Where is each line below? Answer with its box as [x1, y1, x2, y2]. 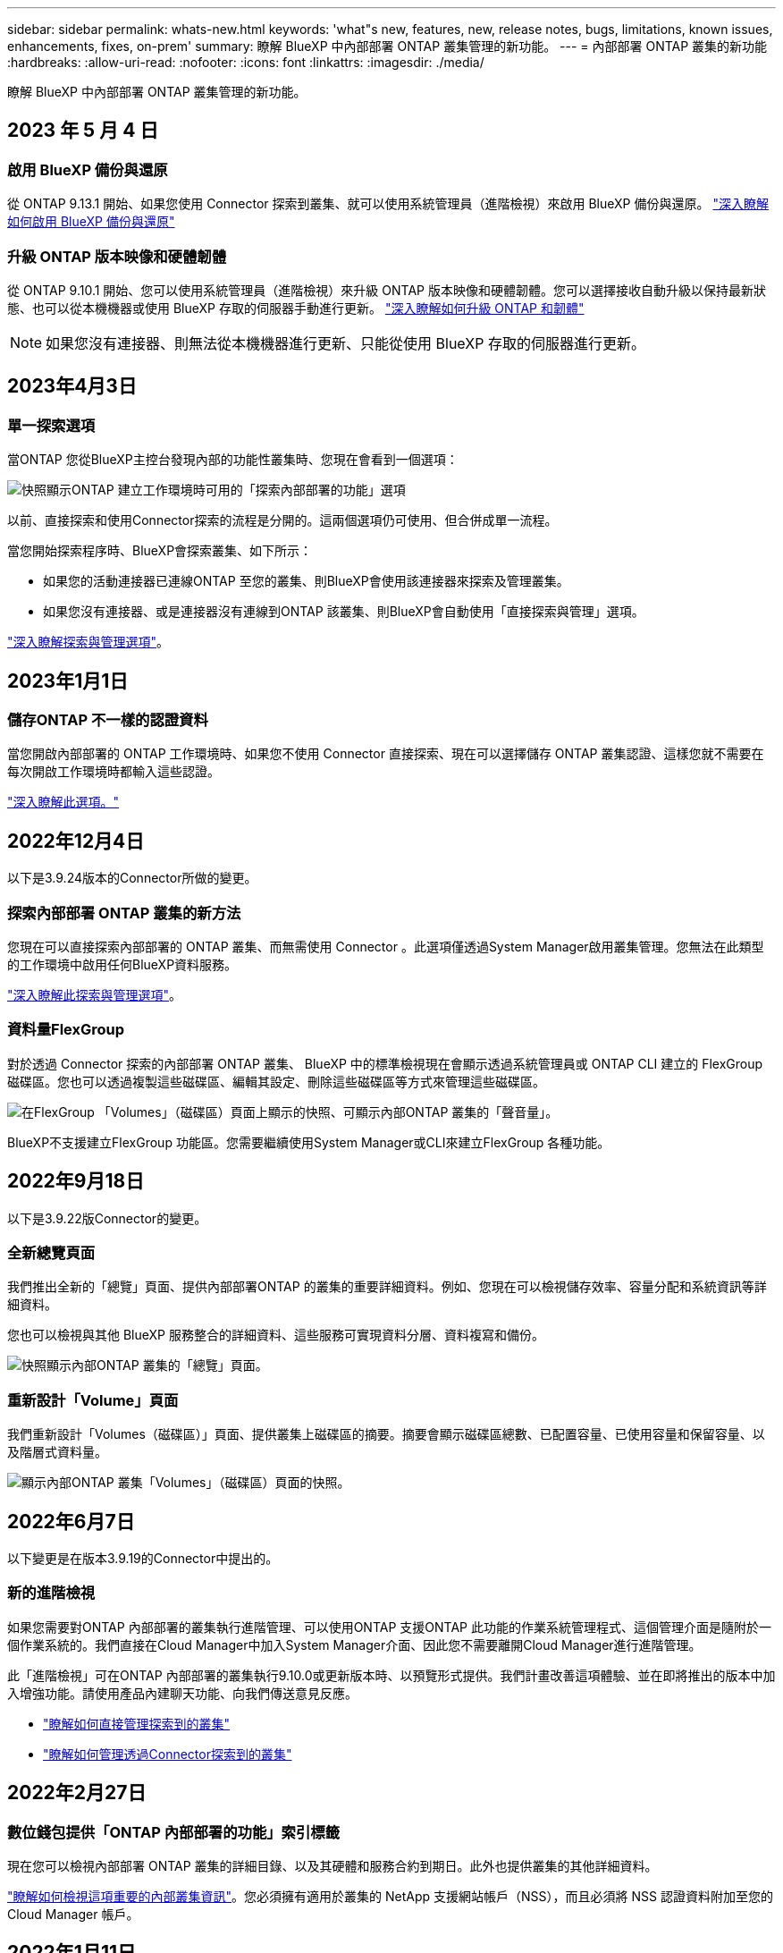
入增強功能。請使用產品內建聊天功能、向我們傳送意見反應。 [7, 1685, 358, 1701]
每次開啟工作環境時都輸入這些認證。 [7, 764, 220, 780]
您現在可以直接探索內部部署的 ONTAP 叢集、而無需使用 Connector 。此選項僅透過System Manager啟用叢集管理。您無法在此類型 [7, 939, 764, 954]
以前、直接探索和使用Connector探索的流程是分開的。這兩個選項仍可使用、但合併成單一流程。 [7, 512, 558, 528]
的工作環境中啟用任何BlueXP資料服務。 [7, 957, 238, 972]
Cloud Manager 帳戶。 [7, 1906, 139, 1922]
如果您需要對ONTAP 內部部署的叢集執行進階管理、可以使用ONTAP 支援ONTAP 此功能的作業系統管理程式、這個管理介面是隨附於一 [7, 1619, 771, 1635]
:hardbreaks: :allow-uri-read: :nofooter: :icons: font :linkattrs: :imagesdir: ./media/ [7, 55, 484, 70]
